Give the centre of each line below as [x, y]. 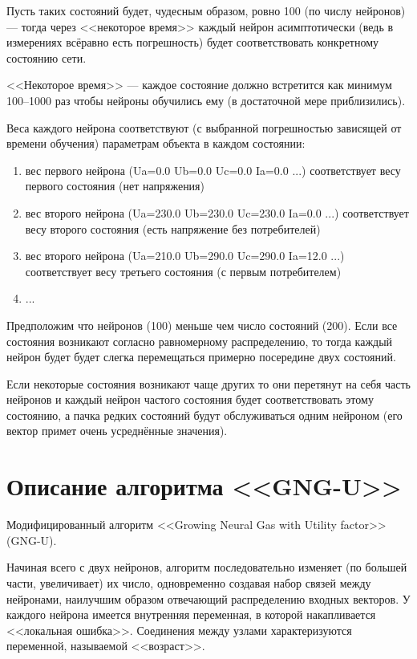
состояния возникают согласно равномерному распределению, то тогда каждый [200, 341]
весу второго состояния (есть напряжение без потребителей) [173, 228]
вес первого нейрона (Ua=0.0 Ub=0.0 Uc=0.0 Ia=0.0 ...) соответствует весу [213, 170]
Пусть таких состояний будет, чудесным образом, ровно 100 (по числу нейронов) [206, 10]
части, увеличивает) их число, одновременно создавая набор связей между [189, 582]
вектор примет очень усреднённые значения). [117, 431]
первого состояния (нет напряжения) [115, 186]
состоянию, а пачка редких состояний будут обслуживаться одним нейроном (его [204, 415]
